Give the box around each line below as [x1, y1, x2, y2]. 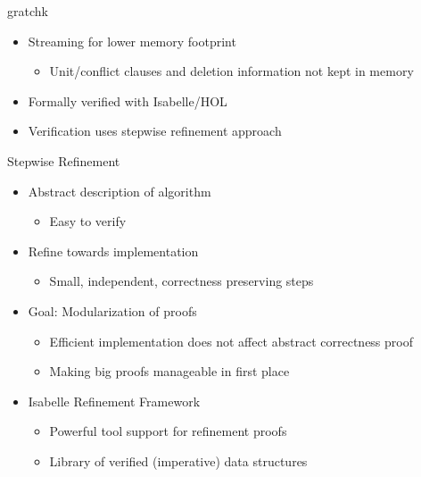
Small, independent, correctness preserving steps [49, 272, 314, 290]
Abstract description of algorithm [28, 181, 211, 200]
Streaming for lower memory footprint [28, 31, 236, 50]
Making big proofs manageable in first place [49, 362, 290, 381]
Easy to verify [49, 212, 127, 230]
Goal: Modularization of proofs [28, 301, 197, 320]
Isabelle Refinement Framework [28, 391, 201, 410]
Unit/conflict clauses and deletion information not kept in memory [49, 62, 414, 80]
